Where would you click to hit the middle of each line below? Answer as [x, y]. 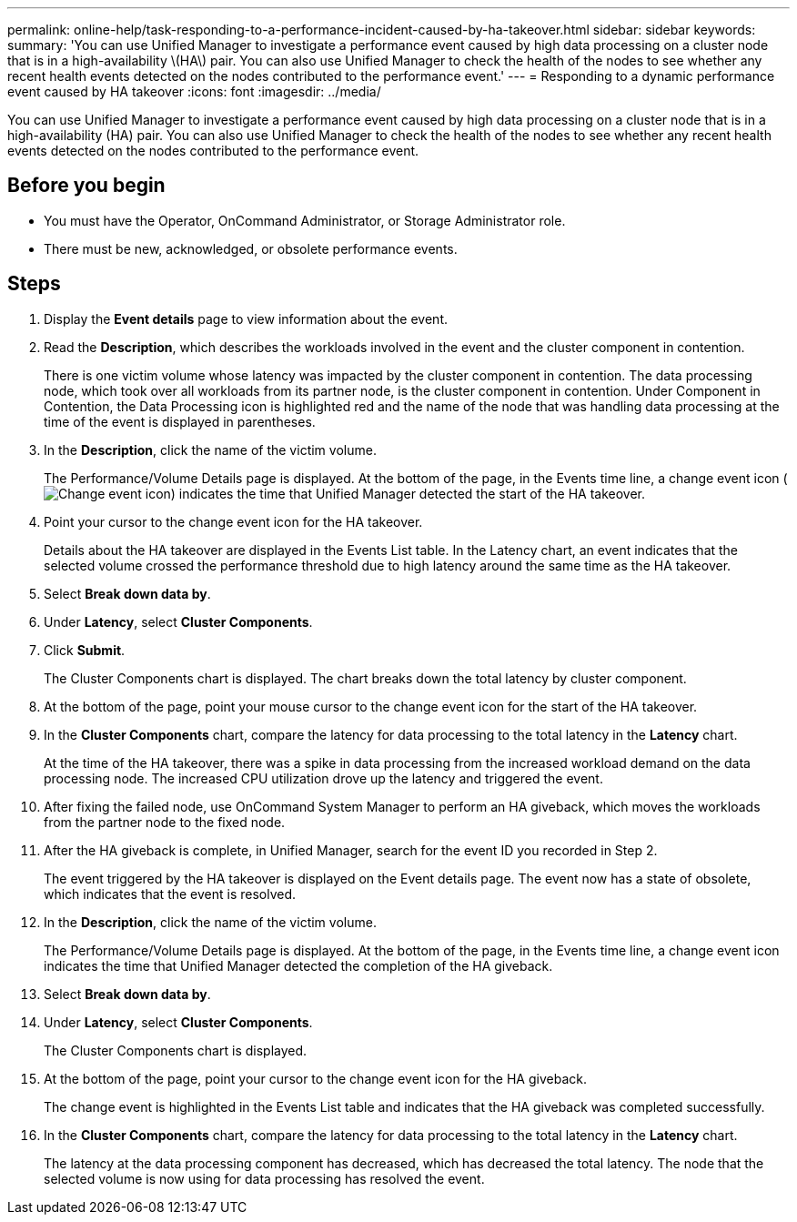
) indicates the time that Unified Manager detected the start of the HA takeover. [408, 493]
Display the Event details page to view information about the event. [246, 318]
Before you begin [86, 186]
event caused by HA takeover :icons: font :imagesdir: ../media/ [194, 91]
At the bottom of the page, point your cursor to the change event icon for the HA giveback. [315, 1078]
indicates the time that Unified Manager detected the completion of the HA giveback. [298, 965]
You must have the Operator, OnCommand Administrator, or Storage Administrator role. [305, 220]
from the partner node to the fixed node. [165, 822]
